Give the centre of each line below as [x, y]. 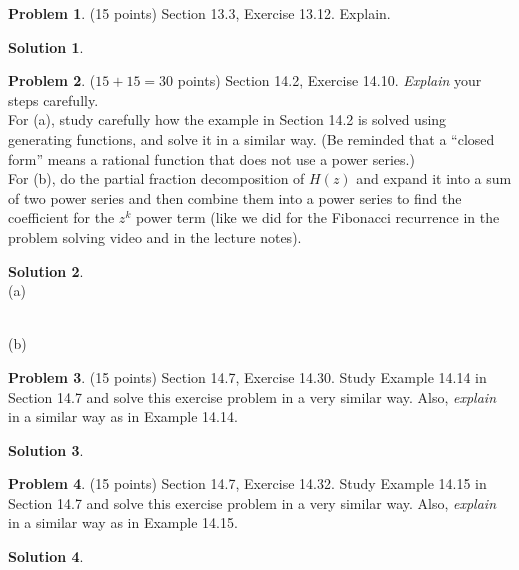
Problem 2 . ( [52, 80]
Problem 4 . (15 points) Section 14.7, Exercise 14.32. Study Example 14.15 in [247, 483]
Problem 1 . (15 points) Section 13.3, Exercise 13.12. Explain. [199, 13]
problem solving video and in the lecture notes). [155, 236]
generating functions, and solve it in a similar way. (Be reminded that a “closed [251, 138]
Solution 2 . [46, 270]
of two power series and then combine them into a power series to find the [235, 197]
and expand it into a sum [434, 178]
